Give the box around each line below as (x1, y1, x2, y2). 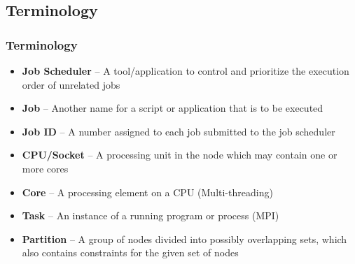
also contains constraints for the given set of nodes (22, 245, 239, 260)
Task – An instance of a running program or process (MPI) (22, 208, 279, 223)
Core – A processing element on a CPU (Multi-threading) (22, 184, 273, 199)
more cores (22, 161, 69, 175)
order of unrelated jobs (22, 77, 120, 91)
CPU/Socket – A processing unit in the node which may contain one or (22, 147, 337, 162)
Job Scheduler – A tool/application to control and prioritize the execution (22, 64, 349, 78)
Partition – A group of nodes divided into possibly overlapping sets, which (22, 231, 347, 246)
